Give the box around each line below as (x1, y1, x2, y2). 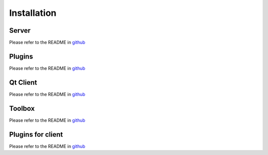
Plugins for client (9, 130, 63, 139)
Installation (9, 7, 57, 18)
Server (9, 26, 31, 35)
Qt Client (9, 78, 37, 87)
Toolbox (9, 104, 35, 112)
